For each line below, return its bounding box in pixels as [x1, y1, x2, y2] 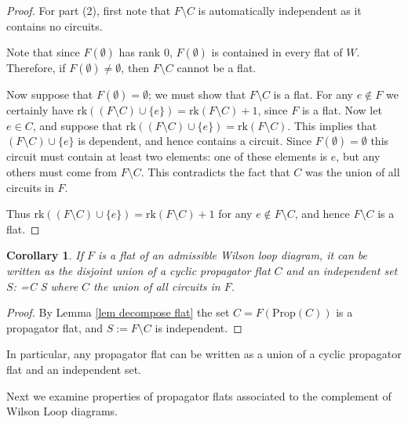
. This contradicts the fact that [140, 163, 290, 179]
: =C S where [13, 277, 78, 294]
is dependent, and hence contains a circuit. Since [78, 132, 311, 149]
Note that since [6, 44, 80, 60]
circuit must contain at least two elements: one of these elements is [6, 148, 328, 165]
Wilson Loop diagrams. [6, 403, 118, 419]
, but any [336, 148, 381, 165]
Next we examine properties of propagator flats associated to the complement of [6, 387, 392, 404]
